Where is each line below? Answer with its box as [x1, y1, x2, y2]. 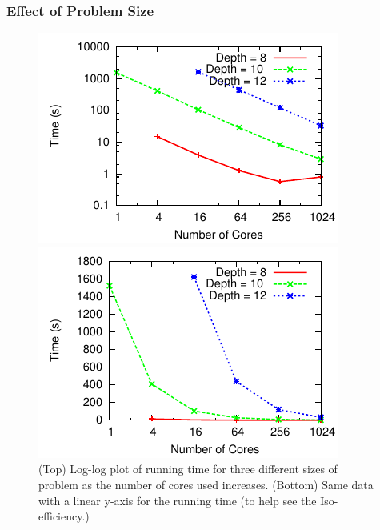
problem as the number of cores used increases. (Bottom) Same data [38, 476, 374, 492]
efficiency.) [38, 508, 90, 524]
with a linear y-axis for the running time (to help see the [38, 492, 317, 508]
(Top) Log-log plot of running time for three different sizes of [38, 460, 338, 477]
